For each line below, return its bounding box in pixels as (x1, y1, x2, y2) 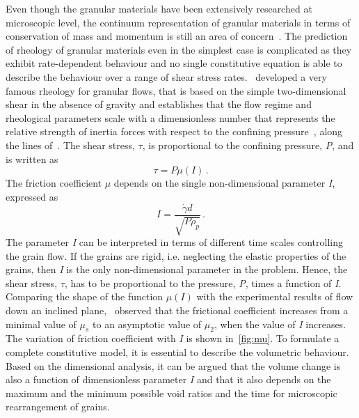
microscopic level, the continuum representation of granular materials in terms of (6, 15, 351, 29)
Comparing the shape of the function (6, 289, 163, 304)
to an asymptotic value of (93, 316, 202, 331)
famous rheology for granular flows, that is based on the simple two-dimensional (6, 83, 346, 98)
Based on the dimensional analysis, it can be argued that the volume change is (6, 358, 341, 373)
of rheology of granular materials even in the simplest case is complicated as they (6, 42, 352, 56)
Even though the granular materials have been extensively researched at (6, 1, 312, 15)
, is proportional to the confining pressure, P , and (142, 137, 354, 152)
